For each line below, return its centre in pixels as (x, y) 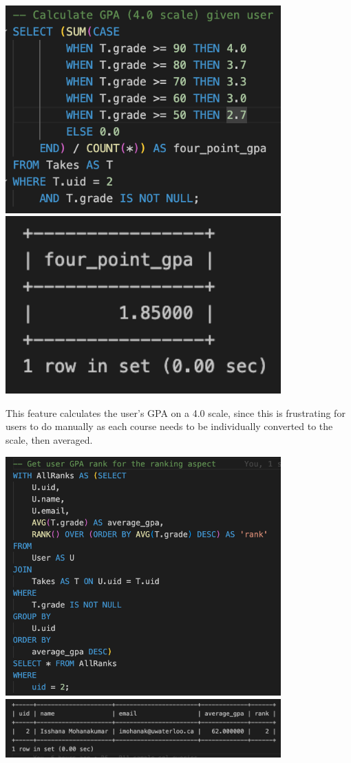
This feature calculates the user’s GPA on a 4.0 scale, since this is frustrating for (175, 412)
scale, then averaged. (49, 440)
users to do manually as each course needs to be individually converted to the (169, 426)
